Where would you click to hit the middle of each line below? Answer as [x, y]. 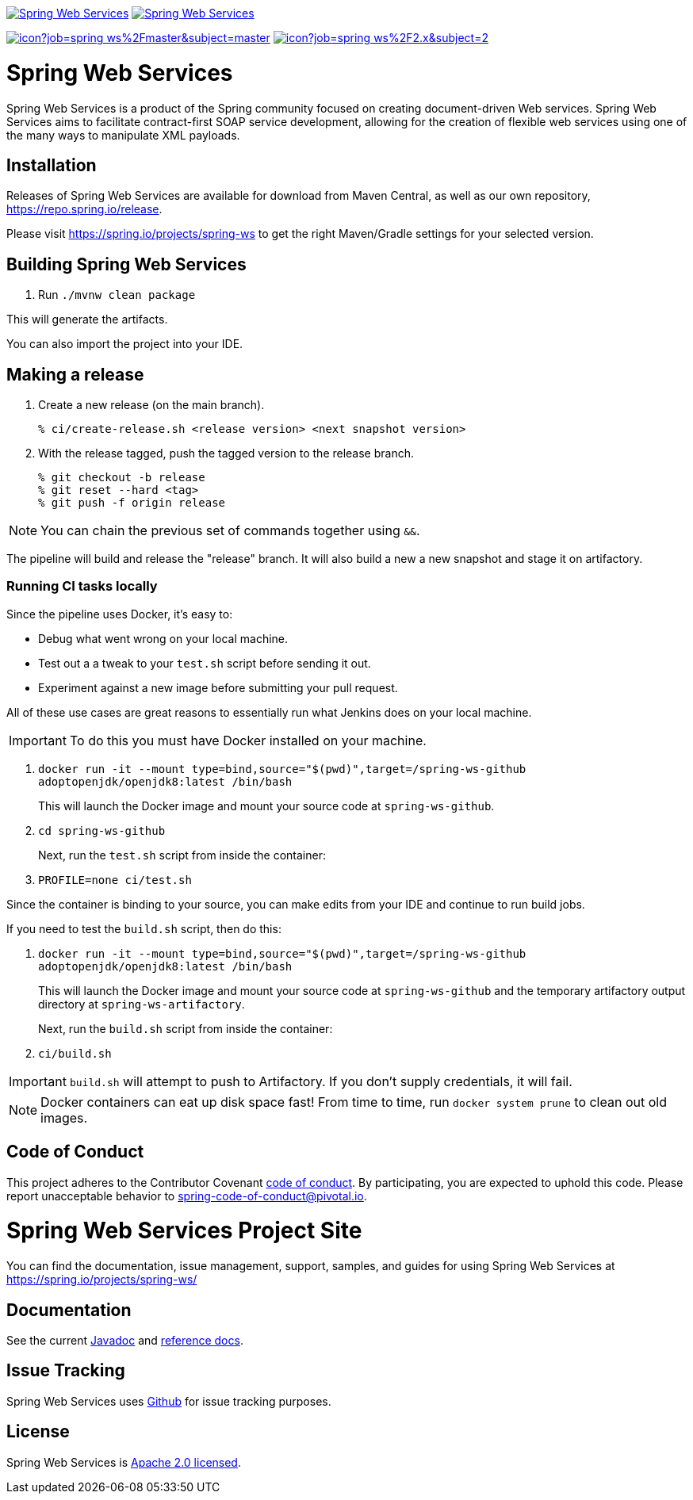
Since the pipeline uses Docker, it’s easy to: [120, 614]
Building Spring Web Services [126, 264]
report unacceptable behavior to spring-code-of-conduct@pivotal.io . [187, 1196]
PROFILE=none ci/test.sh [115, 880]
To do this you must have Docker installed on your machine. [248, 740]
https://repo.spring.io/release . [84, 209]
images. [64, 1117]
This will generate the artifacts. [87, 320]
